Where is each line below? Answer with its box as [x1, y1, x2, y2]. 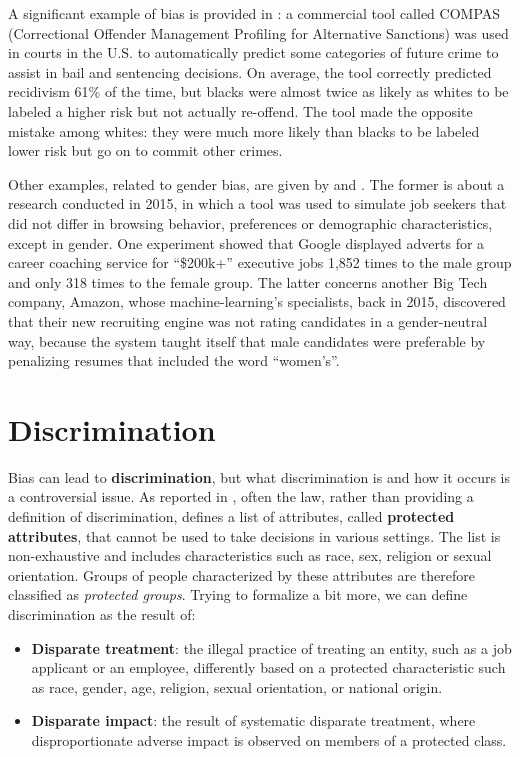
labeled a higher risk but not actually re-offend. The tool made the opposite [8, 100, 473, 121]
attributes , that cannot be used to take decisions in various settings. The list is [8, 525, 501, 546]
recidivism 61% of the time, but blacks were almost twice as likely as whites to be [8, 81, 509, 102]
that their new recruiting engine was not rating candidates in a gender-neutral [8, 310, 488, 331]
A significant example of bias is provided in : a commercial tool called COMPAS [8, 3, 501, 23]
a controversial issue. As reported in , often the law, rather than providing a [8, 486, 474, 507]
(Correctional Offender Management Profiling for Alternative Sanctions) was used [8, 22, 509, 43]
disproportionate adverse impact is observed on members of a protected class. [31, 729, 507, 750]
